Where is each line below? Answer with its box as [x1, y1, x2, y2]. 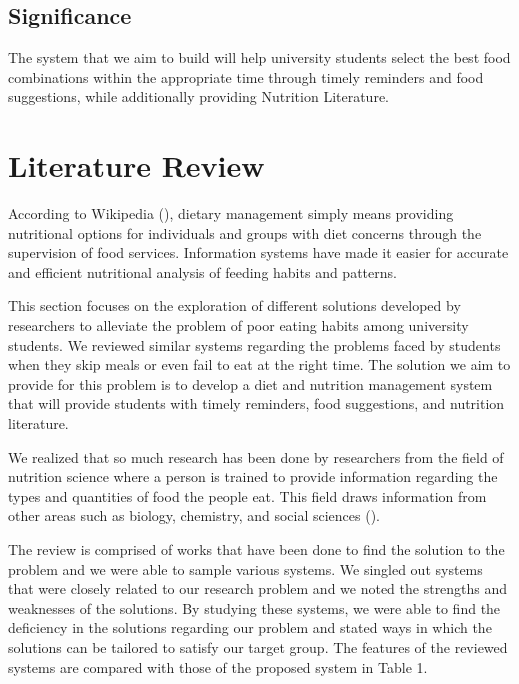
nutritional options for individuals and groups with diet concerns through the [8, 222, 482, 243]
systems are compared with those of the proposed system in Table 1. [8, 656, 428, 677]
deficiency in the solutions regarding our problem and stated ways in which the [8, 617, 492, 638]
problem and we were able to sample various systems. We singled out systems [8, 558, 483, 579]
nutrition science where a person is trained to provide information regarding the [8, 466, 498, 487]
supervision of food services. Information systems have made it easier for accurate [8, 242, 509, 263]
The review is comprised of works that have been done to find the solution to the [8, 539, 505, 560]
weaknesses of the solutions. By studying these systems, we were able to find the [8, 597, 501, 618]
